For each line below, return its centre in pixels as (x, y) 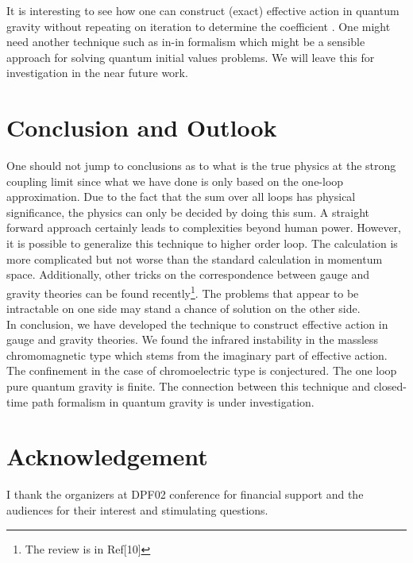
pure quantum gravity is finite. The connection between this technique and (188, 386)
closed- (390, 386)
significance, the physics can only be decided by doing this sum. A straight (188, 212)
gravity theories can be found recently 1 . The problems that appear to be (183, 291)
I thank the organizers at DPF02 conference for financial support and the (185, 494)
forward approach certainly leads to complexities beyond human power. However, (204, 228)
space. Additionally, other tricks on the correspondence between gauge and (188, 274)
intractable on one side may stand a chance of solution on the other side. (183, 308)
